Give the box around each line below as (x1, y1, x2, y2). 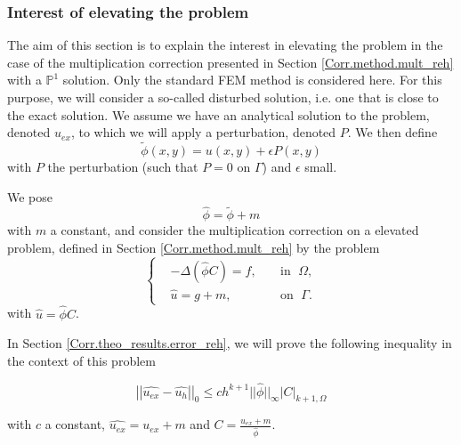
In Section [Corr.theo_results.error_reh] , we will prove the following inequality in (7, 334, 452, 352)
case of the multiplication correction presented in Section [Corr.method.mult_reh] (7, 53, 454, 71)
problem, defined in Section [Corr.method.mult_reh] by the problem (7, 239, 380, 256)
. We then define (347, 123, 438, 142)
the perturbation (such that (47, 158, 198, 175)
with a (7, 70, 42, 89)
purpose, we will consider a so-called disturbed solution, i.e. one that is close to (7, 88, 439, 106)
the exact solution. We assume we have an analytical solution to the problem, (7, 105, 430, 124)
